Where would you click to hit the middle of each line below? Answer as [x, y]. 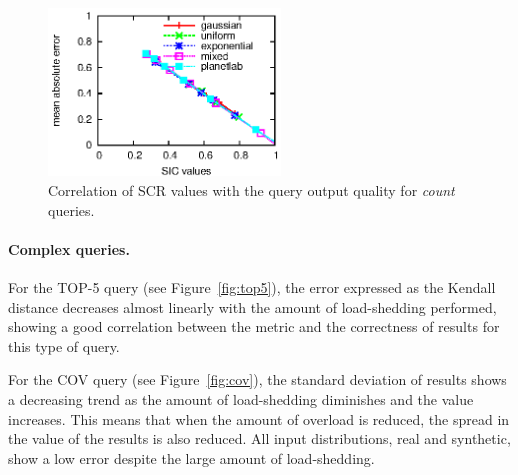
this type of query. [64, 345]
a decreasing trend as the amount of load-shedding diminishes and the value [241, 399]
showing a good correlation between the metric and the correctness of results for [254, 326]
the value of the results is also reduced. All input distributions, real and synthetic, [259, 438]
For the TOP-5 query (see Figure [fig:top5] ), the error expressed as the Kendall [252, 287]
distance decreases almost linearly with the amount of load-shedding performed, [252, 306]
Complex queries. [69, 248]
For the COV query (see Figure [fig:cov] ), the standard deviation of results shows [257, 379]
